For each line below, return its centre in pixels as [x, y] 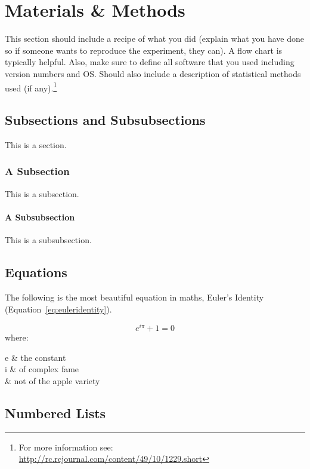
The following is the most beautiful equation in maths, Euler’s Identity [134, 297]
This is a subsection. [42, 193]
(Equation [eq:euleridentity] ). [58, 309]
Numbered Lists [55, 413]
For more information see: [66, 447]
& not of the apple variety [52, 381]
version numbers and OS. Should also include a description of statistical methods [153, 73]
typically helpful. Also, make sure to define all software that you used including [150, 62]
